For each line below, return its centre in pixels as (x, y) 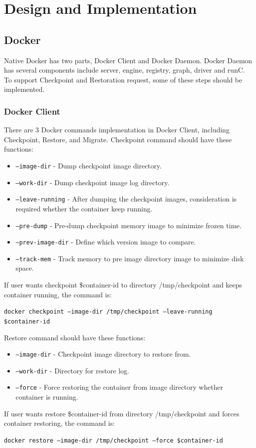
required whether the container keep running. (84, 208)
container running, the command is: (58, 294)
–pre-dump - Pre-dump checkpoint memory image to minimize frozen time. (128, 225)
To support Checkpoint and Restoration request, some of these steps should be (123, 79)
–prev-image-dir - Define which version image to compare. (106, 242)
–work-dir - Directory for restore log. (72, 370)
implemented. (24, 89)
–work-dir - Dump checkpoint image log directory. (92, 182)
